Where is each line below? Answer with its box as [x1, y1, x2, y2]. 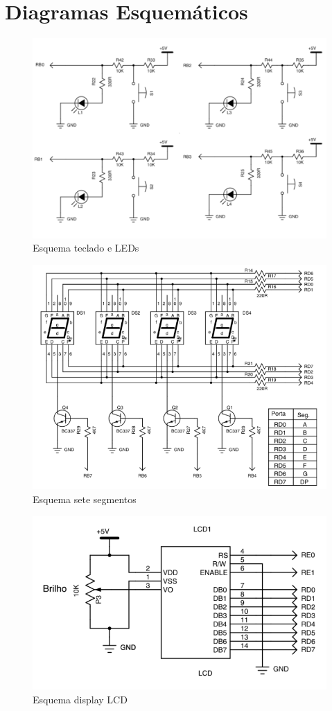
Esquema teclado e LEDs [33, 240, 139, 255]
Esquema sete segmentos [33, 492, 137, 507]
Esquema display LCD [33, 692, 128, 706]
